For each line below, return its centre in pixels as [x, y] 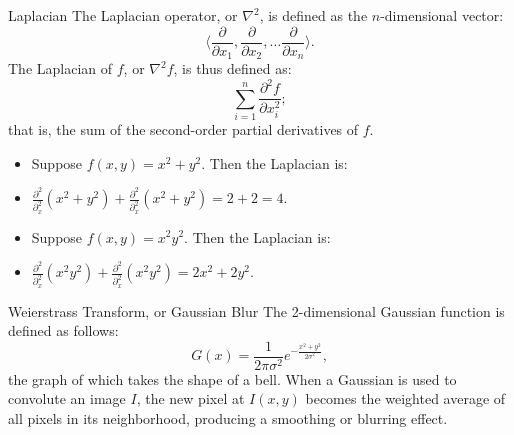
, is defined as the [313, 15]
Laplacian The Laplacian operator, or [123, 15]
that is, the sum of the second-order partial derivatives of [183, 129]
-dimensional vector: [442, 15]
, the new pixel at [190, 398]
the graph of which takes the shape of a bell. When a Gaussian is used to [232, 378]
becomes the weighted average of [405, 398]
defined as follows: [63, 330]
